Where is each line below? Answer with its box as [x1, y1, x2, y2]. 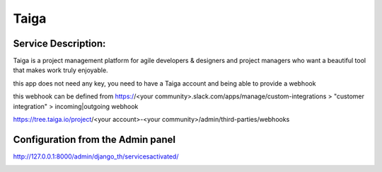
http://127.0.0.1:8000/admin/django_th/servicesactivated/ [13, 152, 179, 161]
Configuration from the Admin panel [13, 133, 176, 145]
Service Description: [13, 38, 106, 50]
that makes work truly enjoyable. [13, 66, 109, 74]
